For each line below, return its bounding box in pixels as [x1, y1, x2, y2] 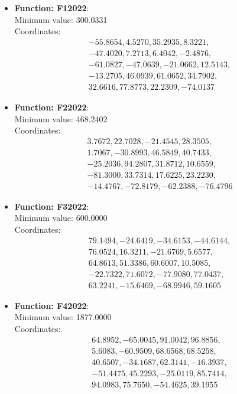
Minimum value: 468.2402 [14, 112, 108, 125]
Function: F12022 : [14, 2, 89, 14]
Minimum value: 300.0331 [14, 13, 108, 25]
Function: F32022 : [14, 200, 89, 212]
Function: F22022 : [14, 100, 89, 113]
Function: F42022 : [14, 299, 89, 311]
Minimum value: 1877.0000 [14, 311, 112, 323]
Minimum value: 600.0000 [14, 211, 108, 224]
